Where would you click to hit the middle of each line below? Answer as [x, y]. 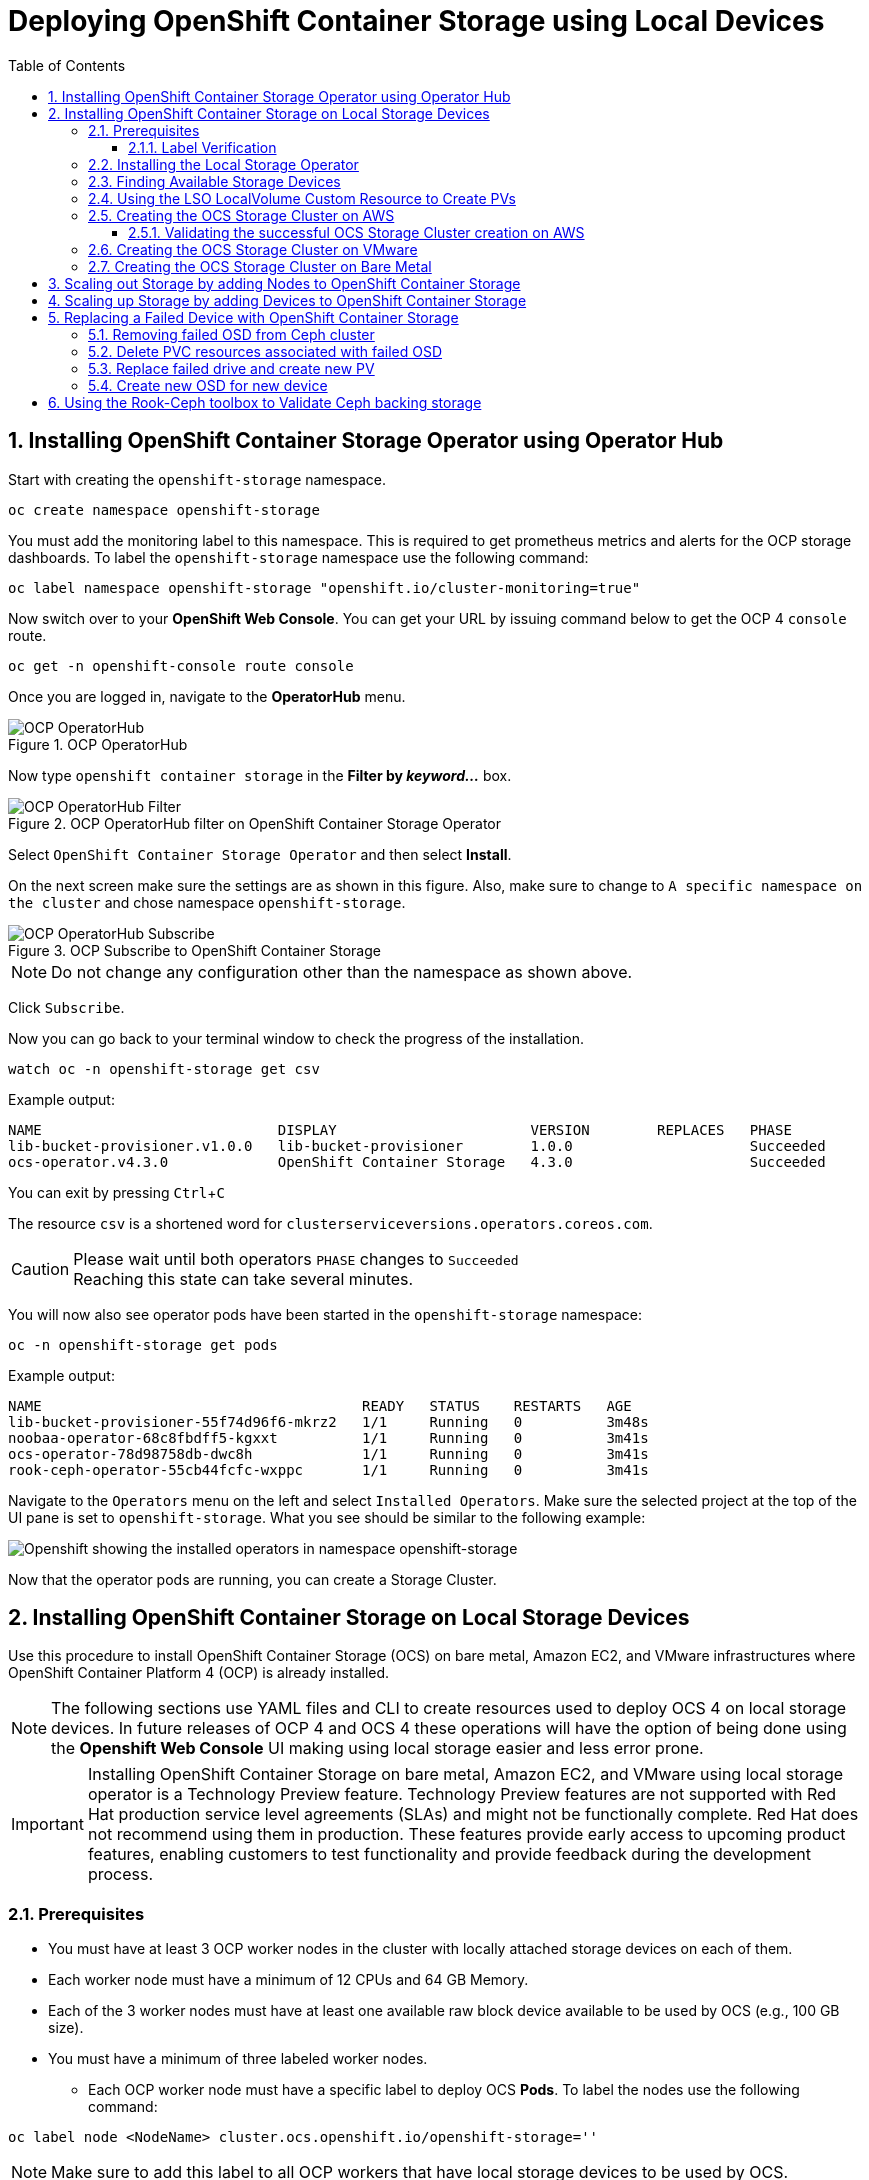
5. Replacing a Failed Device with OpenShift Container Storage [253, 317]
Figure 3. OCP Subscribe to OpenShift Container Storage [194, 950]
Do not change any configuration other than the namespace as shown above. [342, 971]
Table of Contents [67, 65]
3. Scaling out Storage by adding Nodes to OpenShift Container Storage [284, 283]
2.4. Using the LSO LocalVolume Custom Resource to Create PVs [302, 198]
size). [66, 2028]
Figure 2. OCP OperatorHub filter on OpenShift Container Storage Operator [254, 823]
